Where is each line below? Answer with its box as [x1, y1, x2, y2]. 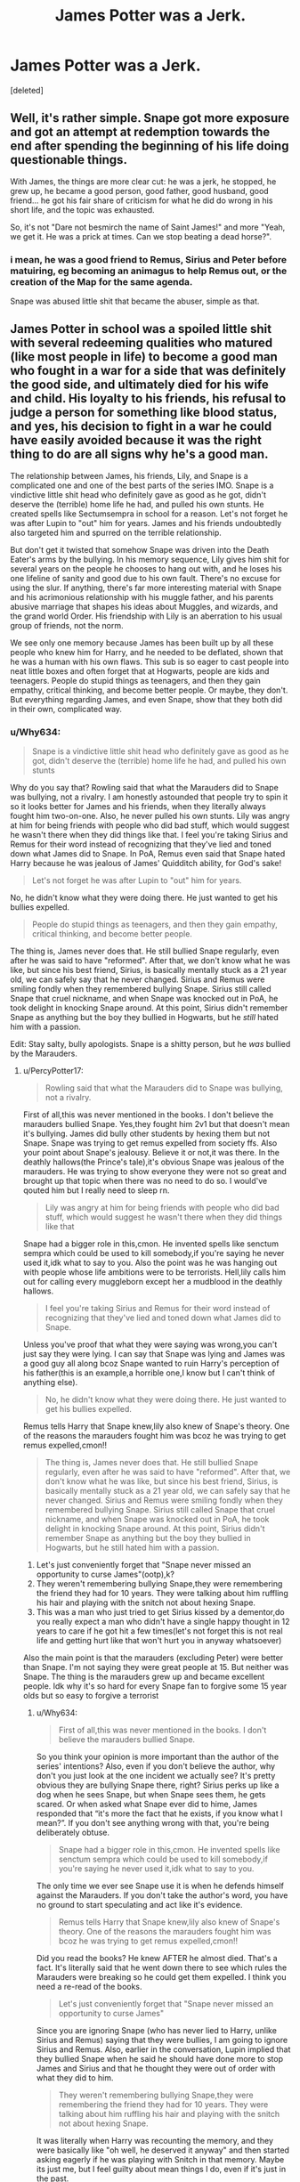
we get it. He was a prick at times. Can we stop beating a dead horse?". [10, 231, 272, 241]
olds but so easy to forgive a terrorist [22, 1691, 159, 1701]
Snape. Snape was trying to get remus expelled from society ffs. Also [22, 1138, 278, 1148]
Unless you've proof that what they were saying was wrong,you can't [22, 1339, 278, 1350]
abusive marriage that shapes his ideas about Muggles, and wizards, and [10, 601, 279, 612]
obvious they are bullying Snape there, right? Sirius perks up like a [36, 1780, 280, 1790]
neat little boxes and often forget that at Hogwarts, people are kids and [10, 665, 270, 677]
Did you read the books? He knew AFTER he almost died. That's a [36, 1953, 279, 1964]
